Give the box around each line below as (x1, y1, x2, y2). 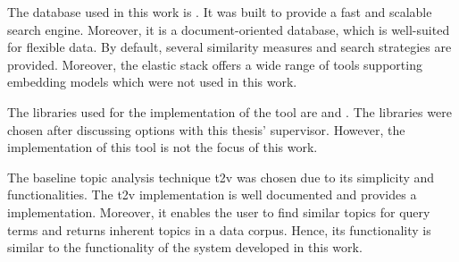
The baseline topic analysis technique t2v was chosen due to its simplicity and (7, 167, 435, 186)
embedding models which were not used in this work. (7, 72, 297, 91)
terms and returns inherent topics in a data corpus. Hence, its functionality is (7, 220, 431, 239)
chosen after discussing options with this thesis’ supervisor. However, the (7, 120, 405, 139)
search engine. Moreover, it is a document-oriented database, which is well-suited (7, 20, 450, 38)
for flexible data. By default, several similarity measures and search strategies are (7, 38, 452, 56)
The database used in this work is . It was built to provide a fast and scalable (7, 3, 432, 21)
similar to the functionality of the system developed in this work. (7, 238, 363, 257)
